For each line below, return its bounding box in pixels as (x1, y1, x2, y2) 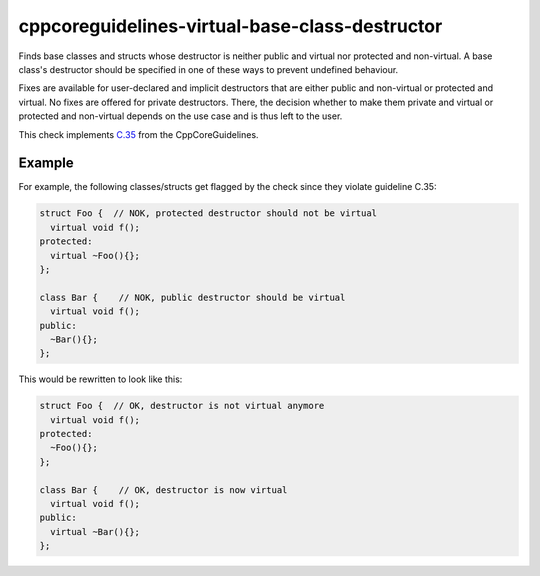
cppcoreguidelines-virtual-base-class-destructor (18, 15, 443, 37)
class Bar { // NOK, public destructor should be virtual (39, 291, 346, 303)
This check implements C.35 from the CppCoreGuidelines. (18, 128, 259, 140)
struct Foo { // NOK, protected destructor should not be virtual (39, 208, 378, 219)
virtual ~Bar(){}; (50, 526, 140, 537)
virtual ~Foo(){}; (50, 250, 140, 261)
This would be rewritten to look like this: (18, 373, 183, 385)
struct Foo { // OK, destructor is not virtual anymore (39, 400, 325, 412)
